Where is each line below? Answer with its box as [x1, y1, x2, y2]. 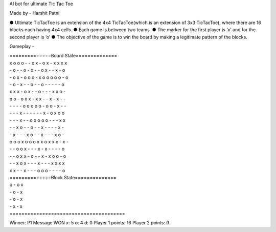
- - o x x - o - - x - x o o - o [9, 153, 66, 159]
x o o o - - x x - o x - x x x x [9, 59, 67, 66]
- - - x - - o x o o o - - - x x [9, 117, 66, 123]
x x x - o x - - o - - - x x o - [9, 89, 66, 95]
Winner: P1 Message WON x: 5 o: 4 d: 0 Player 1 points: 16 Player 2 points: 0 [9, 220, 170, 226]
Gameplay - [9, 43, 34, 49]
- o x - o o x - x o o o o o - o [9, 74, 68, 80]
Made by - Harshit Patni [9, 10, 60, 16]
